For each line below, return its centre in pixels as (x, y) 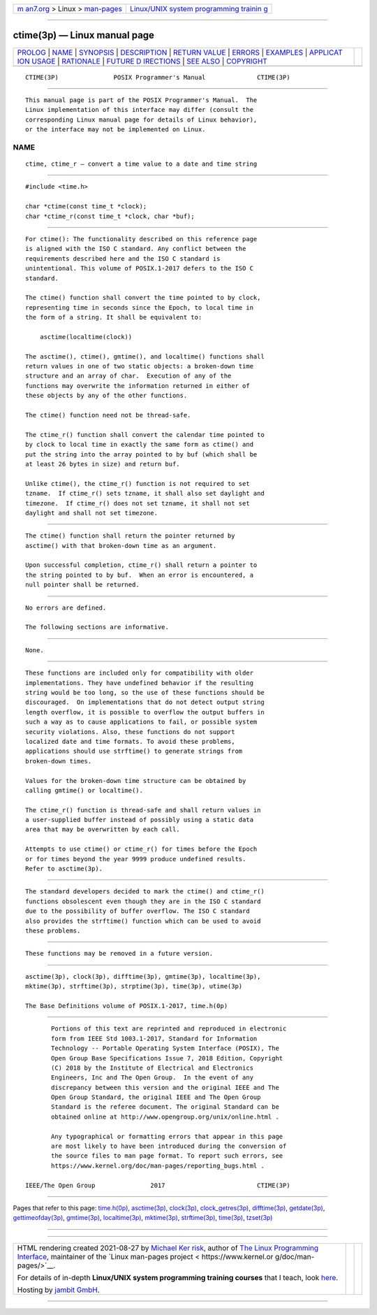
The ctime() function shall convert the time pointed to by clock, (143, 298)
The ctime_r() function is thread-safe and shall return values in (143, 810)
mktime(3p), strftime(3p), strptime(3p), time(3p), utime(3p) (134, 986)
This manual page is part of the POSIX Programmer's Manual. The (141, 100)
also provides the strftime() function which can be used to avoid (143, 921)
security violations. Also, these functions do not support (130, 732)
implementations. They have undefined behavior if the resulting (140, 683)
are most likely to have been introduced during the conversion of (169, 1146)
